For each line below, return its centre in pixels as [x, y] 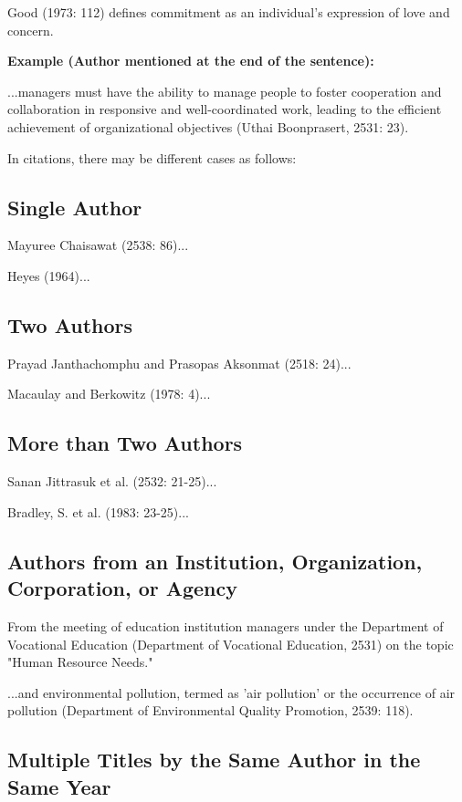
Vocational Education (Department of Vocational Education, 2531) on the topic [231, 644]
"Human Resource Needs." [80, 662]
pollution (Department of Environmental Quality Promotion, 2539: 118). [210, 710]
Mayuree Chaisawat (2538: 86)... [98, 245]
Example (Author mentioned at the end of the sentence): [191, 61]
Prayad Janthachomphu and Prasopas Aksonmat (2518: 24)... [179, 363]
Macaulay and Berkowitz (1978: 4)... [109, 394]
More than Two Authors [125, 443]
